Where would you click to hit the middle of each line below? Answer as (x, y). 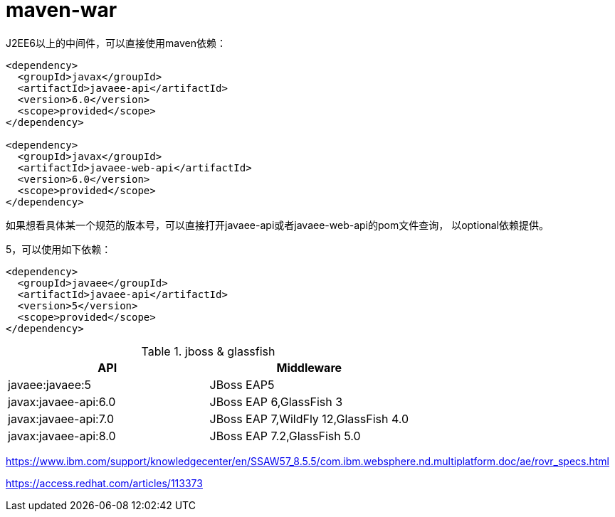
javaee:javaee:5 (50, 384)
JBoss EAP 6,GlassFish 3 (276, 401)
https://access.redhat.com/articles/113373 (104, 483)
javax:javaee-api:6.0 (62, 401)
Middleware (309, 367)
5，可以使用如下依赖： (59, 249)
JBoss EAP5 (242, 384)
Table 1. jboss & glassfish (208, 351)
